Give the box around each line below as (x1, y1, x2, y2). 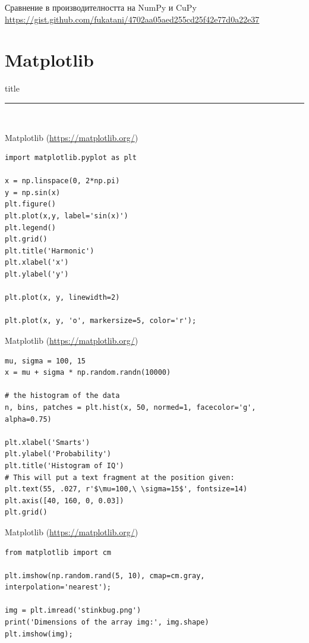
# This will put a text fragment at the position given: (5, 473, 235, 482)
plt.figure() (5, 200, 56, 209)
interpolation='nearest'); (5, 583, 111, 592)
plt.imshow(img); (5, 629, 73, 638)
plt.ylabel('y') (5, 270, 69, 279)
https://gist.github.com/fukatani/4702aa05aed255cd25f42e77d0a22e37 (5, 12, 260, 25)
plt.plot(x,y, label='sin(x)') (5, 212, 128, 221)
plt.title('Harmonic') (5, 246, 94, 255)
